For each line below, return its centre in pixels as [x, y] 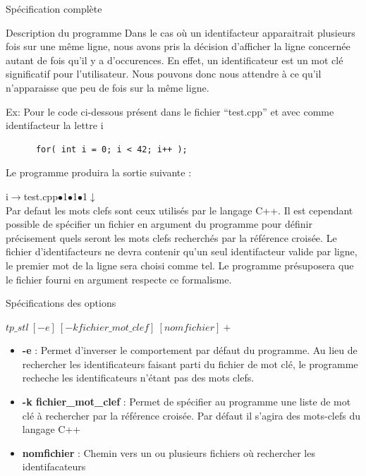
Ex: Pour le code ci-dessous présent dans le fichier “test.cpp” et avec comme [170, 111]
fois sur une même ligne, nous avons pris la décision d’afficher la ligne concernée [178, 46]
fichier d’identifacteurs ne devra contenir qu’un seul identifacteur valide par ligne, [182, 251]
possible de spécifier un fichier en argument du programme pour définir [159, 224]
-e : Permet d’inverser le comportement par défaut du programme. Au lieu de [190, 350]
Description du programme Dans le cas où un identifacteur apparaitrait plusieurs [181, 32]
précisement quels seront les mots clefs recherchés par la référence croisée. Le [171, 237]
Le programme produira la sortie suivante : [99, 172]
